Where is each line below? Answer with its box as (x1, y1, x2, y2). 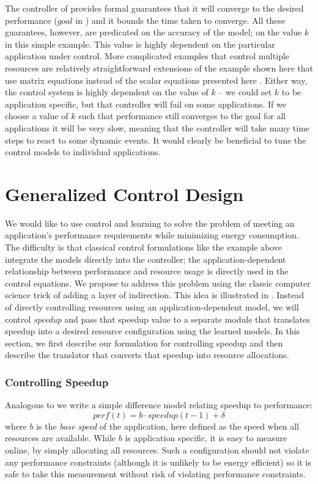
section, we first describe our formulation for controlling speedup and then (5, 336, 283, 349)
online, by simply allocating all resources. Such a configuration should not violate (5, 443, 309, 456)
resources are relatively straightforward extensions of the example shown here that (5, 61, 313, 74)
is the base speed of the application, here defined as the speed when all (36, 419, 299, 432)
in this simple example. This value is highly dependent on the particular (5, 37, 275, 50)
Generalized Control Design (5, 181, 244, 206)
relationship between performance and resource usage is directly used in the (5, 265, 289, 277)
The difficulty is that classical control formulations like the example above (5, 241, 283, 254)
